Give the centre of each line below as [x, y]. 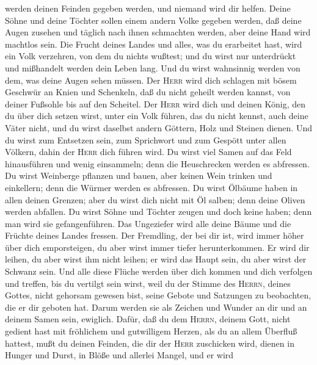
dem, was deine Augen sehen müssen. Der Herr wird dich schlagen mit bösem [151, 80]
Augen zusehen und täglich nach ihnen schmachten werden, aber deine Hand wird [158, 32]
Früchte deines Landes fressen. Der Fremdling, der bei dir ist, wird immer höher [155, 235]
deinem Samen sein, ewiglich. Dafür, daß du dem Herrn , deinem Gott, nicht [148, 319]
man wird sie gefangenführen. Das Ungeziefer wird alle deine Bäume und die [148, 223]
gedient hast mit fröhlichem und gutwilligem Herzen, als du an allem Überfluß [151, 331]
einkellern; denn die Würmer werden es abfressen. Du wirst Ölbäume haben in [151, 187]
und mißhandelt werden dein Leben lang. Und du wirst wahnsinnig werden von [153, 67]
